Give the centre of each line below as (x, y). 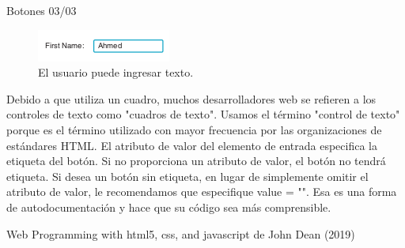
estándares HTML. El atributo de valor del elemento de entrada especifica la (192, 145)
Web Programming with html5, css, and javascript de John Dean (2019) (181, 233)
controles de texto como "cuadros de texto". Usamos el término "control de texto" (203, 114)
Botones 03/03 (42, 10)
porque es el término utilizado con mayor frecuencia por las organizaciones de (194, 129)
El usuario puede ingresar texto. (116, 72)
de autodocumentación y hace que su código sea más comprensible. (169, 207)
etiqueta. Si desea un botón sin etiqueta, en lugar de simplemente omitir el (187, 176)
